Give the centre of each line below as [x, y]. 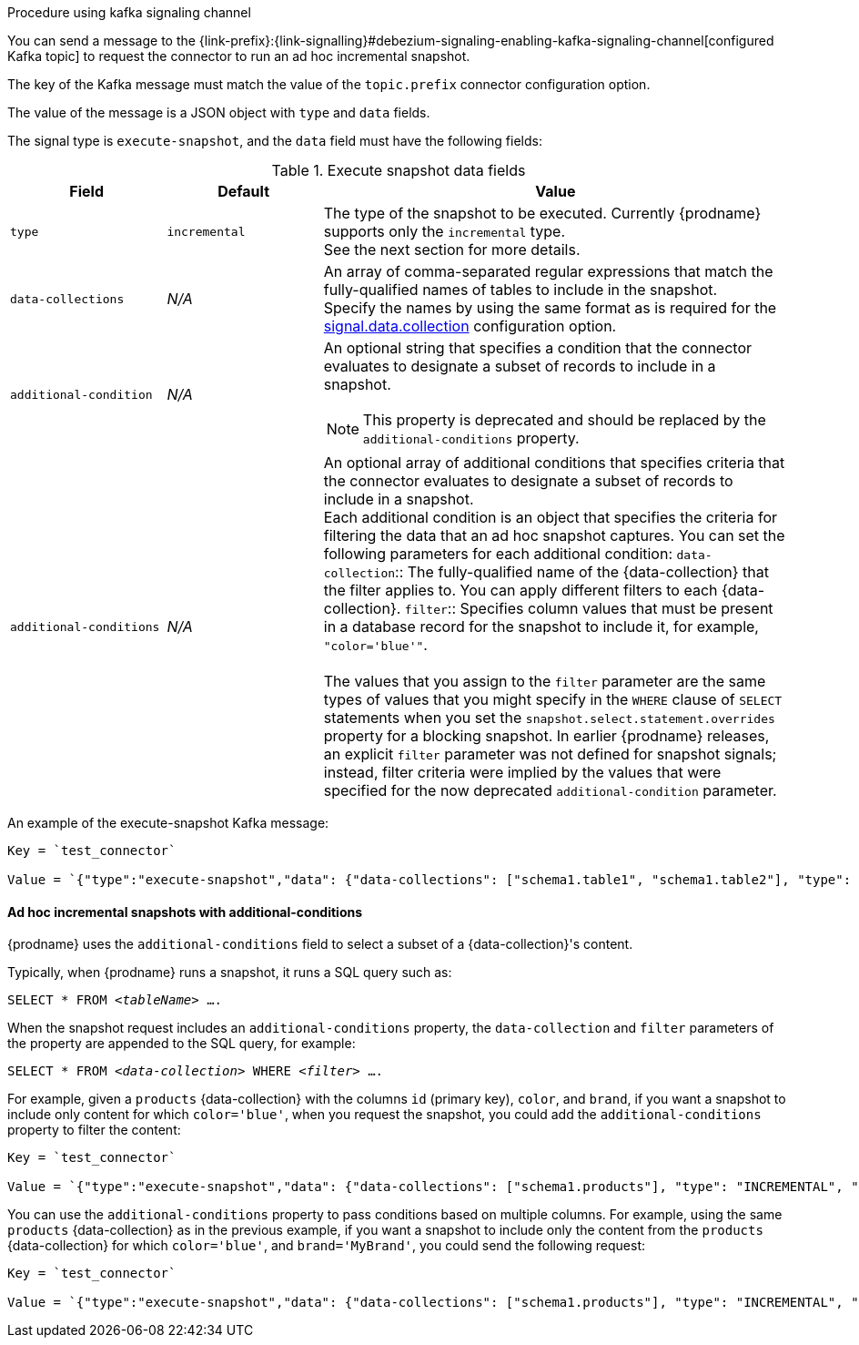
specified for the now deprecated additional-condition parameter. [550, 790]
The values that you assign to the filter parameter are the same [545, 681]
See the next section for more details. [452, 250]
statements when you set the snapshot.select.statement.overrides [549, 718]
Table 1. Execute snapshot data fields [399, 170]
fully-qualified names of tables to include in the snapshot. [520, 290]
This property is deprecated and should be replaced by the [564, 420]
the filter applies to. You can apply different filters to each [520, 590]
